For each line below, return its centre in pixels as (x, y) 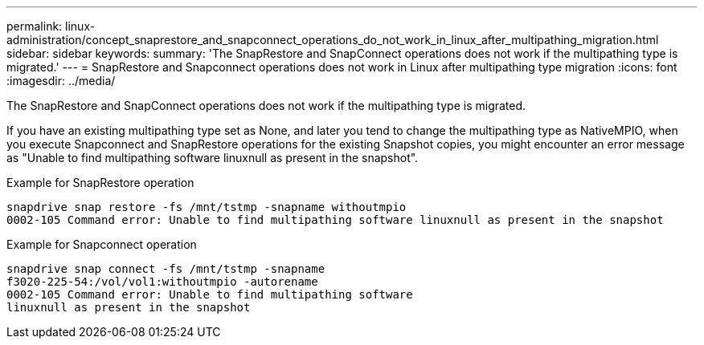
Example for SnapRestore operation (100, 183)
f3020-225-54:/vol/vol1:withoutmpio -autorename (162, 282)
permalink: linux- (51, 26)
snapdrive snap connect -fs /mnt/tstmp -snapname (166, 269)
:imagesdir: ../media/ (61, 81)
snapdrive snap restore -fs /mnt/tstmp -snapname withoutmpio (207, 207)
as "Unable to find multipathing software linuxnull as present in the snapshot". (213, 158)
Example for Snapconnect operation (102, 244)
